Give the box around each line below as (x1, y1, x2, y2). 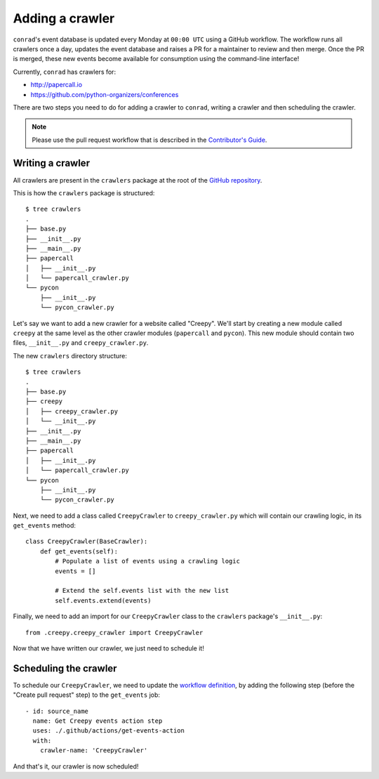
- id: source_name (25, 707, 89, 715)
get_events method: (13, 521, 77, 530)
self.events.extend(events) (55, 596, 152, 604)
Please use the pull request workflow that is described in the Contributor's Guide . (32, 136, 267, 144)
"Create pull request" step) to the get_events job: (13, 690, 161, 699)
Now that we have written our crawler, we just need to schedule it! (13, 643, 205, 653)
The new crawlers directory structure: (13, 351, 128, 360)
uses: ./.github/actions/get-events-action (32, 727, 185, 735)
